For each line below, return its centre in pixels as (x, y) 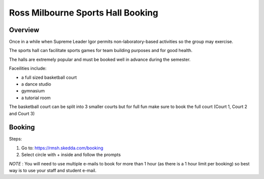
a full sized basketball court (49, 77)
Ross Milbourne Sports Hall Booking (84, 13)
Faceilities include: (28, 69)
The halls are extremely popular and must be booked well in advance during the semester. (100, 59)
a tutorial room (36, 98)
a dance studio (36, 84)
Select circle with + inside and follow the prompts (71, 155)
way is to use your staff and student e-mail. (53, 171)
